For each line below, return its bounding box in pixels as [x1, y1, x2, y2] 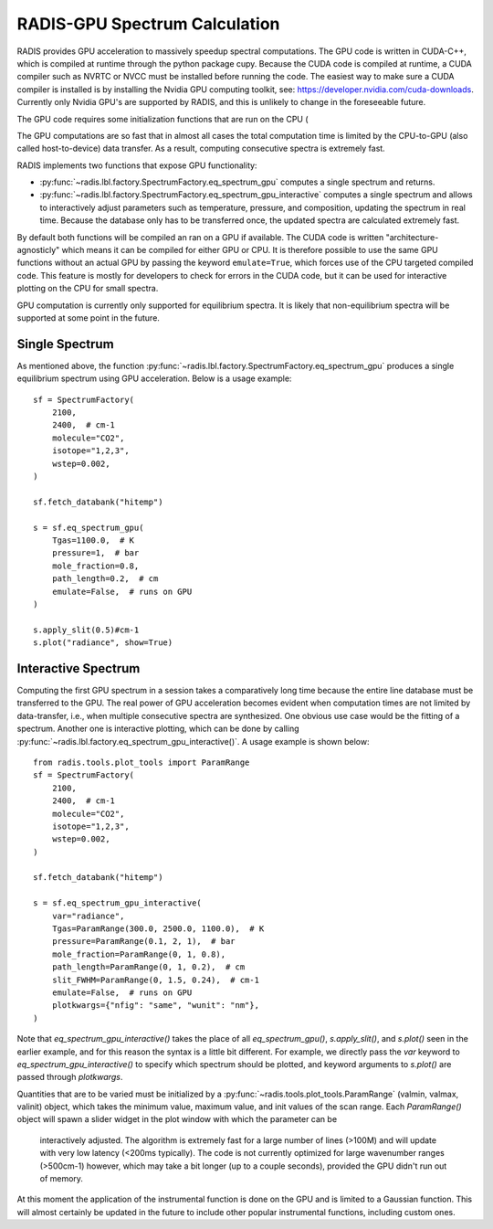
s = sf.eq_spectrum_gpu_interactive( [33, 898, 203, 908]
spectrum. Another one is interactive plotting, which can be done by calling [16, 723, 300, 735]
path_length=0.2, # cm [51, 574, 159, 584]
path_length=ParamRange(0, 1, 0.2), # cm [51, 962, 246, 972]
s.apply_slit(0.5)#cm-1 [33, 624, 140, 635]
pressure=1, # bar [51, 548, 140, 558]
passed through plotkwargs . [16, 1072, 123, 1083]
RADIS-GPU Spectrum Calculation [16, 14, 280, 34]
